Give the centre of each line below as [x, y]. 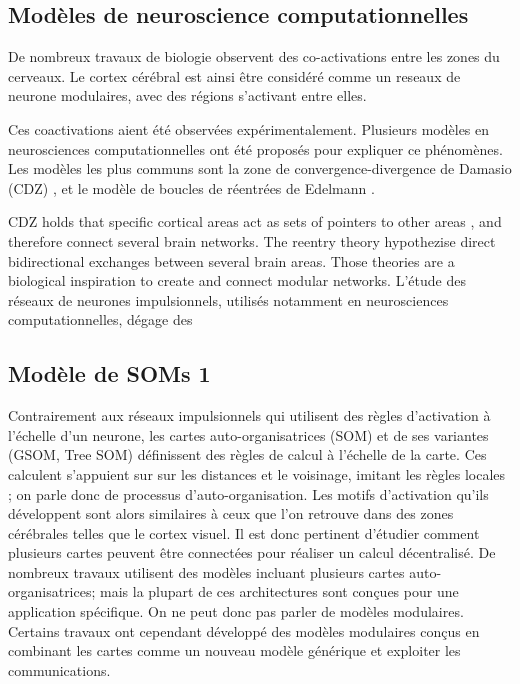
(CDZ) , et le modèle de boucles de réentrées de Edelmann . [191, 187]
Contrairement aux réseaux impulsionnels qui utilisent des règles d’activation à [249, 415]
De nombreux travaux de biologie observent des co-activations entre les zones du [254, 56]
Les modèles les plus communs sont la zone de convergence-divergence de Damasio [260, 168]
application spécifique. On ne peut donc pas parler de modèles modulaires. [236, 611]
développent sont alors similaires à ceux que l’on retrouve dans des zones [231, 513]
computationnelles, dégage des [100, 319]
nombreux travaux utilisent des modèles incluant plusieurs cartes [206, 571]
